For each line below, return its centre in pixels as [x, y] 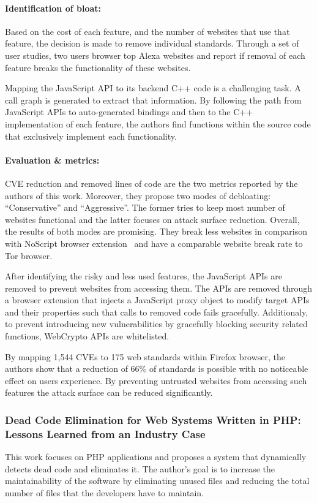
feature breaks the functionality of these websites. [98, 67]
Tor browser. [29, 255]
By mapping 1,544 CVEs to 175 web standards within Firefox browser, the [145, 356]
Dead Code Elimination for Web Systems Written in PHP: [153, 419]
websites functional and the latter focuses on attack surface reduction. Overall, [152, 219]
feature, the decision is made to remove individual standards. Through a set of [152, 43]
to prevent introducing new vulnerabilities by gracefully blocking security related [156, 324]
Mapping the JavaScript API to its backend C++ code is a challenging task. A [153, 88]
